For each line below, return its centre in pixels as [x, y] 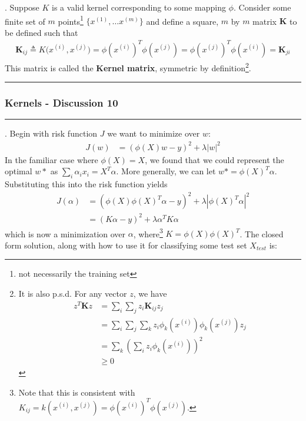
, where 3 [148, 233]
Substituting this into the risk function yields [86, 183]
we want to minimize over [154, 133]
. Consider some [262, 7]
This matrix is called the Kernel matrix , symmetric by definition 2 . [128, 67]
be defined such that [41, 32]
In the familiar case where [51, 159]
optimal [19, 171]
